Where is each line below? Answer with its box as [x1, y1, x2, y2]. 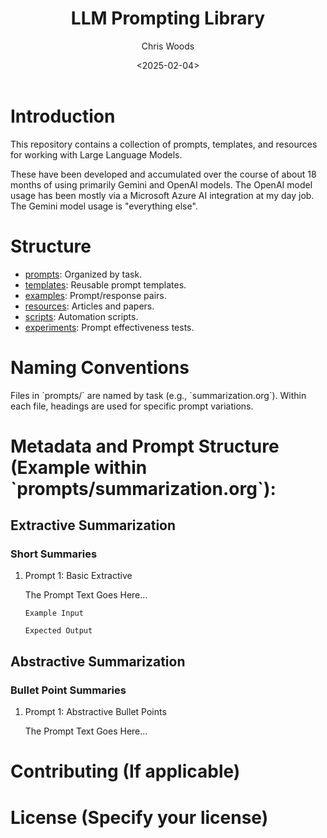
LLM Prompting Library [70, 7, 266, 30]
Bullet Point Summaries [10, 683, 127, 697]
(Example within [10, 456, 148, 479]
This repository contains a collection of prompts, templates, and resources [10, 138, 318, 150]
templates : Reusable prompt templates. [24, 278, 187, 291]
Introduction [10, 105, 116, 127]
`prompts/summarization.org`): [10, 477, 277, 500]
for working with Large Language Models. [10, 148, 183, 161]
